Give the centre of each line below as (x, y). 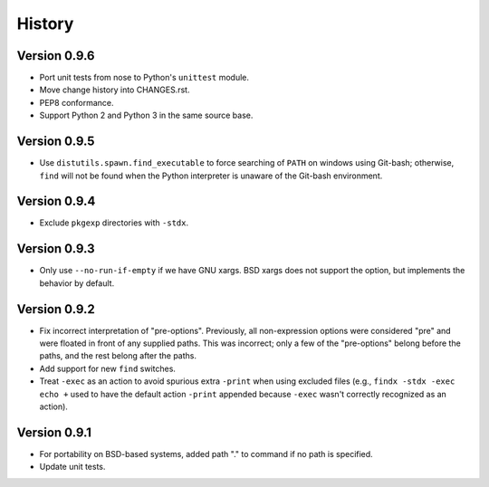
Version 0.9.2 (56, 309)
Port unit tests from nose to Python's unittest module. (144, 78)
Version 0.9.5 (56, 142)
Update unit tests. (72, 467)
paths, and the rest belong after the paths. (118, 356)
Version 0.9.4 (56, 201)
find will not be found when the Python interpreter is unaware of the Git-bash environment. (211, 176)
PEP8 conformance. (77, 102)
